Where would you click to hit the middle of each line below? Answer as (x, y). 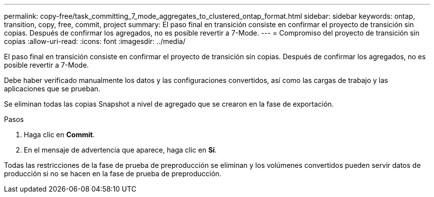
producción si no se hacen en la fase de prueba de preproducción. (113, 174)
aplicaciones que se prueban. (52, 89)
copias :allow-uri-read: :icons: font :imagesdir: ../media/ (95, 41)
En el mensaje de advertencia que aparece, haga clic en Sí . (120, 150)
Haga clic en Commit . (59, 135)
